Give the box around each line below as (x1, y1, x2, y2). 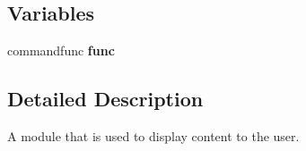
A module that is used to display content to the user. (7, 127, 300, 145)
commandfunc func (7, 41, 115, 60)
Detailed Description (7, 85, 204, 113)
